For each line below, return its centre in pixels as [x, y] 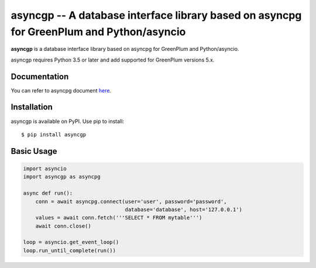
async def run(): [48, 193]
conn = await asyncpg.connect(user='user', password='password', [131, 201]
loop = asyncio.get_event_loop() [71, 242]
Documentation [40, 76]
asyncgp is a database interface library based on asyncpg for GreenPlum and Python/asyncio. [125, 49]
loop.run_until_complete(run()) [70, 250]
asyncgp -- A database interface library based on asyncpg [156, 15]
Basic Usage [34, 151]
